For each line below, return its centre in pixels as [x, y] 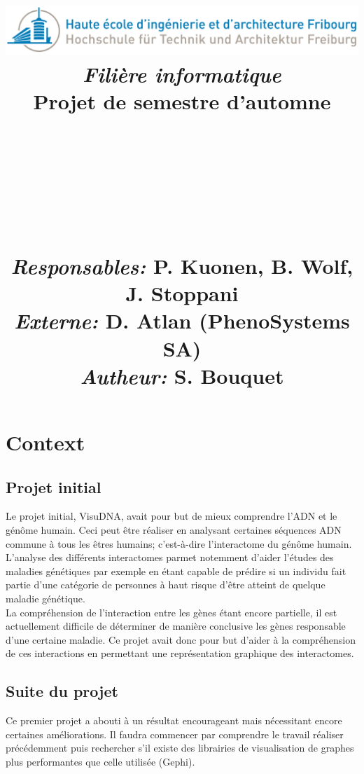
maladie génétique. [45, 598]
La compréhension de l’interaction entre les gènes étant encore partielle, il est [171, 612]
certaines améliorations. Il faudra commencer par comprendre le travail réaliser [175, 734]
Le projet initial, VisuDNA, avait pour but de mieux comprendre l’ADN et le [171, 516]
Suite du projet [62, 691]
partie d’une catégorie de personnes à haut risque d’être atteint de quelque [166, 585]
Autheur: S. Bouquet [182, 375]
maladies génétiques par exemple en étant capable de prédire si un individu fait [176, 571]
